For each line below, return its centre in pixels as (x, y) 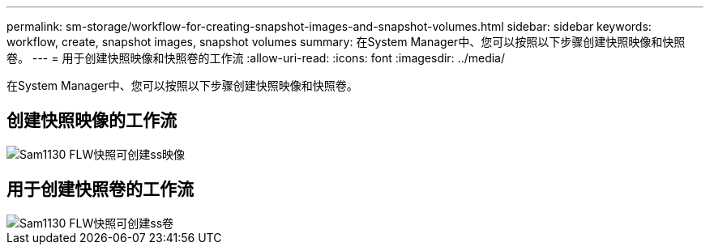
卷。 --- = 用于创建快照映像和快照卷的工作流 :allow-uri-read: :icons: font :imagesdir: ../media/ (256, 58)
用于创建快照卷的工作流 (100, 189)
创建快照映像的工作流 (92, 121)
